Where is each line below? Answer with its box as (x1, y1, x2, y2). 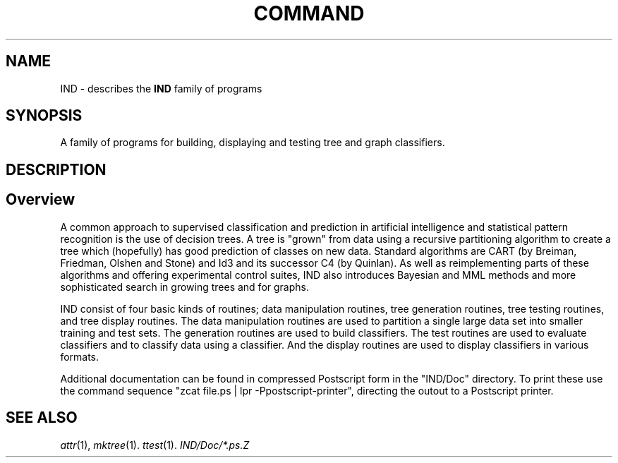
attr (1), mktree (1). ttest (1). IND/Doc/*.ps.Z (60, 438, 250, 451)
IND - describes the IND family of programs (60, 82, 262, 95)
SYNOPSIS (6, 107, 83, 125)
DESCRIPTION (6, 160, 107, 179)
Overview (6, 191, 75, 209)
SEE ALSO (6, 409, 78, 427)
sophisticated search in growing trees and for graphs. (60, 280, 309, 293)
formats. (60, 350, 99, 363)
